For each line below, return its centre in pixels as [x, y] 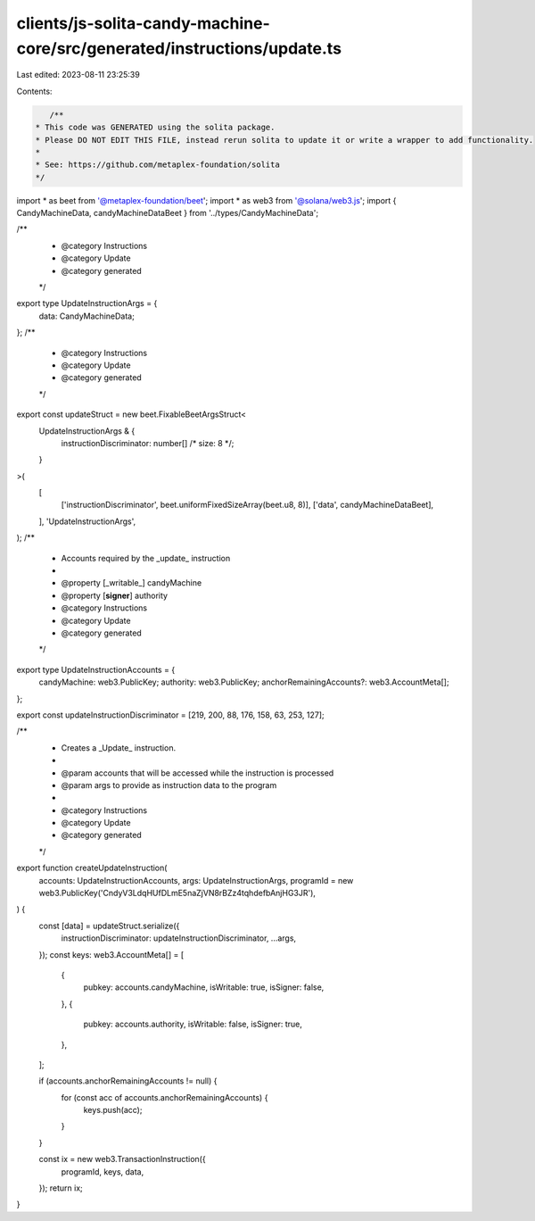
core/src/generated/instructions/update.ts [179, 48]
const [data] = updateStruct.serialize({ [109, 926]
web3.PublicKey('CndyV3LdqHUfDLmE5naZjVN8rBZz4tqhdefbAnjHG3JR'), [177, 893]
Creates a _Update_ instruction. [119, 748]
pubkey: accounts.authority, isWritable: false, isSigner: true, [193, 1024]
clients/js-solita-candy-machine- [144, 23]
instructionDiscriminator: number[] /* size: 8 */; [148, 443]
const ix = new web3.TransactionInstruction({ [122, 1159]
